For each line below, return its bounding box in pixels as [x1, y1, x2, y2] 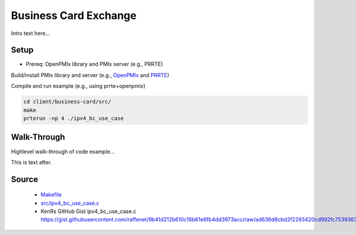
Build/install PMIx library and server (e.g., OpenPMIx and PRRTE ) [11, 71, 170, 78]
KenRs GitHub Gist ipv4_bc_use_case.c [40, 208, 136, 215]
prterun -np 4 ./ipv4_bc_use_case [23, 115, 124, 122]
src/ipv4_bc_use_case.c [40, 199, 100, 207]
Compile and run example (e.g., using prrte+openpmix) [11, 82, 145, 90]
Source [11, 174, 39, 184]
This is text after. [11, 158, 52, 166]
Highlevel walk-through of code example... [11, 148, 115, 155]
